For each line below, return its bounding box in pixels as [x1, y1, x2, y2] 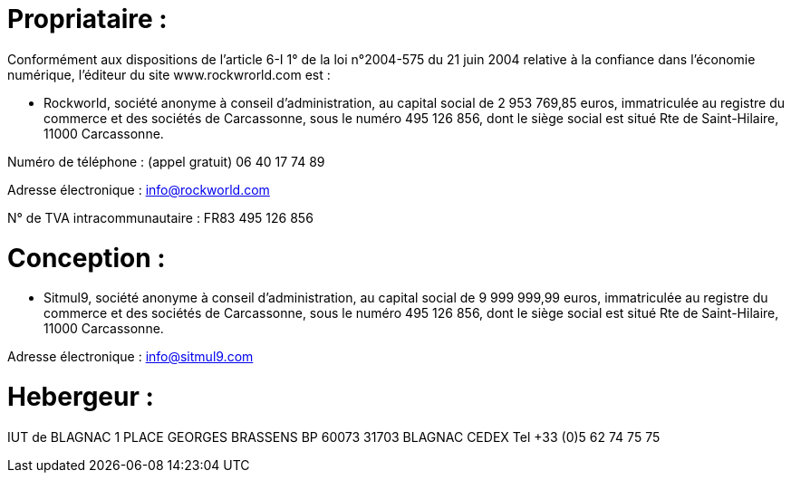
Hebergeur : [7, 381, 154, 412]
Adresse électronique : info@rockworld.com [7, 181, 270, 197]
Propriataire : [7, 4, 168, 34]
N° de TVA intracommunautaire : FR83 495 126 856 [7, 209, 314, 226]
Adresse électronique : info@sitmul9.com [7, 349, 254, 365]
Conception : [7, 242, 166, 274]
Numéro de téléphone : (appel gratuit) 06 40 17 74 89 [7, 153, 325, 169]
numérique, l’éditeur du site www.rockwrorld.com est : [7, 66, 331, 82]
